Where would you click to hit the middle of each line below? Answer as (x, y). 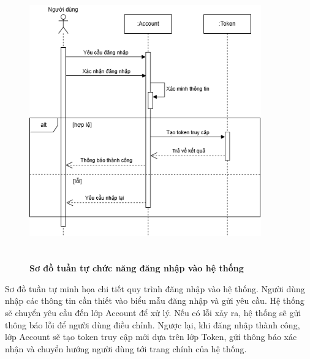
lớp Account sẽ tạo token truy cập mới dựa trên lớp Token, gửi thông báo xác (151, 337)
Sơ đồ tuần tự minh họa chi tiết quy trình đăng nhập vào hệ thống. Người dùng (155, 288)
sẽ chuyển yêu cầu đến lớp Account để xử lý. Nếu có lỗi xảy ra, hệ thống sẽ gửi (153, 312)
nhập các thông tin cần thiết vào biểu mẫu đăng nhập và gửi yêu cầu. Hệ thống (155, 300)
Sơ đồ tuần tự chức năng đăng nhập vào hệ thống (137, 268)
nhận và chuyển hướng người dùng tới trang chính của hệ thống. (126, 348)
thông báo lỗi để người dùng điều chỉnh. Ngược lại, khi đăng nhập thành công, (153, 324)
